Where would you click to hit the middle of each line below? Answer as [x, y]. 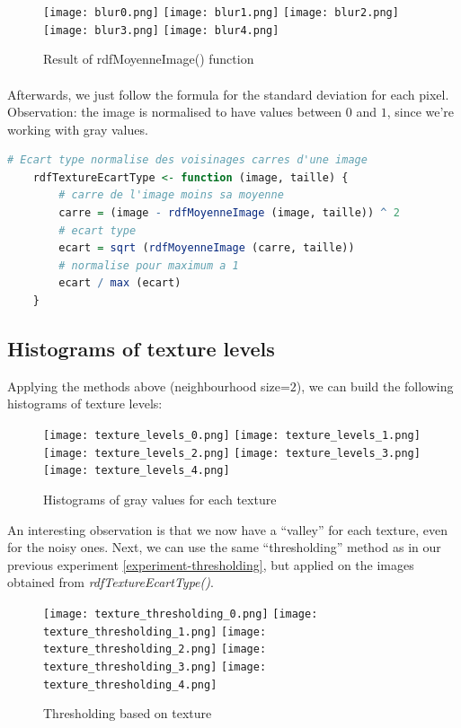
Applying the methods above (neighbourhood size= [149, 386]
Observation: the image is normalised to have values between [175, 112]
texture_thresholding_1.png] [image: [155, 632]
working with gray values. [78, 129]
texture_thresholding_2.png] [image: [155, 649]
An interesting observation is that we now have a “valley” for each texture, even [227, 529]
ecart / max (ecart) [120, 283]
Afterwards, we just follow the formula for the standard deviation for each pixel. [228, 94]
